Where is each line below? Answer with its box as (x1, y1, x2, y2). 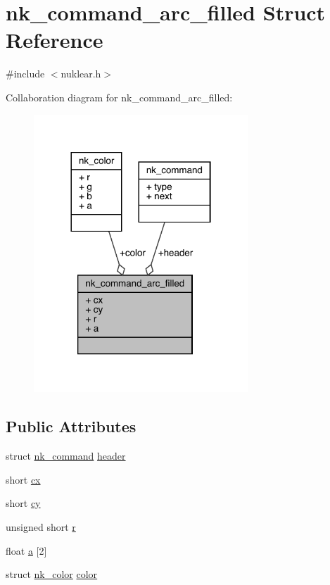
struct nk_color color (6, 567, 98, 581)
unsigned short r (6, 519, 76, 534)
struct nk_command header (6, 448, 126, 463)
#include (6, 66, 45, 81)
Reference (6, 25, 103, 54)
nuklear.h (61, 66, 101, 81)
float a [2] (6, 543, 47, 558)
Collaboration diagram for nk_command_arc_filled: (6, 89, 233, 104)
